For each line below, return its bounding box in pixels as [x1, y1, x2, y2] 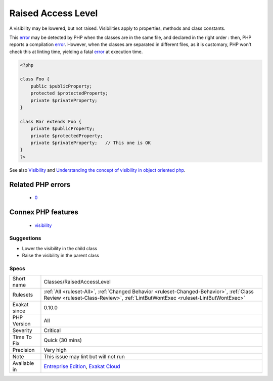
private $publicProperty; [30, 126, 95, 131]
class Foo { [20, 76, 50, 82]
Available [12, 360, 34, 367]
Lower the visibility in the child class [22, 245, 98, 251]
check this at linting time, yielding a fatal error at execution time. [9, 49, 143, 55]
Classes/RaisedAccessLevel [43, 278, 111, 285]
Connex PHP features [9, 208, 78, 216]
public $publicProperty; [30, 83, 93, 89]
